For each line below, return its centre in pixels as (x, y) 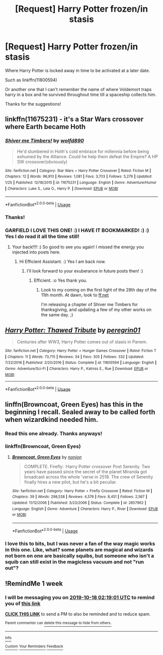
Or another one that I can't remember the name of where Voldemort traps (78, 89)
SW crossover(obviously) (42, 162)
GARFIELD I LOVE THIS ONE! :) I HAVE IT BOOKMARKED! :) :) (77, 230)
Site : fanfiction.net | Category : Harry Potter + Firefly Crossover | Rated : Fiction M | (82, 491)
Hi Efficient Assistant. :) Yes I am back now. (62, 262)
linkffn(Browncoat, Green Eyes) (43, 446)
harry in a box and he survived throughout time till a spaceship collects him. (81, 94)
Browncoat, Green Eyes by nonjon (47, 457)
